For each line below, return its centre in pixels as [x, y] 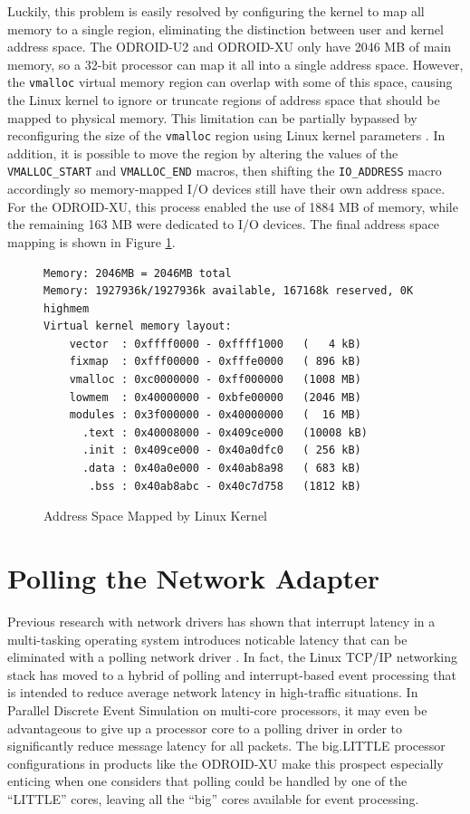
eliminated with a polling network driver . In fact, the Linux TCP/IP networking [232, 657]
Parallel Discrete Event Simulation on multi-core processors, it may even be [217, 709]
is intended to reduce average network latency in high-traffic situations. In [213, 692]
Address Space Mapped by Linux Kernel [156, 516]
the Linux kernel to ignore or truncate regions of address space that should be [224, 100]
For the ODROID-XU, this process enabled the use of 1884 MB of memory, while [233, 206]
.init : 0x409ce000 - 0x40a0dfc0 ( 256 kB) [221, 450]
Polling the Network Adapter [194, 578]
